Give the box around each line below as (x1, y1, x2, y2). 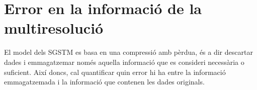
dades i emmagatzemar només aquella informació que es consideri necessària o (4, 56, 244, 67)
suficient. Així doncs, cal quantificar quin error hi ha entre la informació (4, 66, 226, 77)
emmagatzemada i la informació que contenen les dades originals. (4, 76, 205, 87)
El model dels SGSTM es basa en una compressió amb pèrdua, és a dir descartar (4, 47, 253, 57)
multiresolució (4, 18, 104, 38)
